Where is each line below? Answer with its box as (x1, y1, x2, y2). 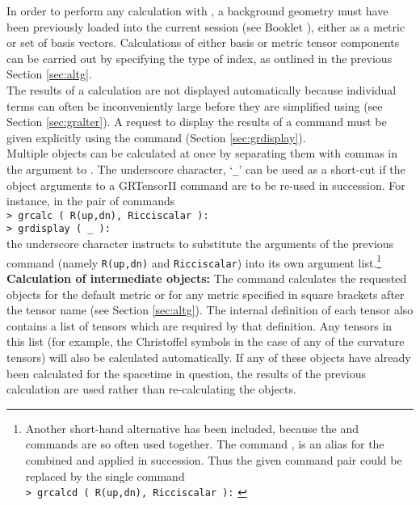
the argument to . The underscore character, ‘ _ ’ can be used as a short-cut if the (6, 160, 405, 177)
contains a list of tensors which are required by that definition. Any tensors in (6, 317, 393, 334)
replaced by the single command (25, 467, 185, 484)
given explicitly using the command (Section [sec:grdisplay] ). (6, 128, 306, 145)
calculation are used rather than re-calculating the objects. (6, 381, 296, 398)
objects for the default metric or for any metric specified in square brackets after (6, 285, 405, 302)
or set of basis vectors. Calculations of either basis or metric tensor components (6, 34, 400, 51)
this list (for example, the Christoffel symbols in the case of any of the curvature (6, 333, 405, 350)
